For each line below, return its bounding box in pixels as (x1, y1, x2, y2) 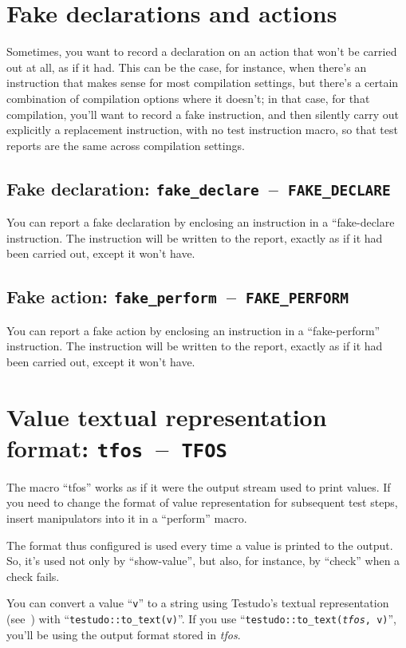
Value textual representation (6, 400, 327, 433)
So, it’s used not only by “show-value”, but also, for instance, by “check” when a (6, 552, 400, 569)
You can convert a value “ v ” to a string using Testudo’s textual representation (6, 595, 389, 611)
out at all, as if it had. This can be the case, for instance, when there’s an (6, 58, 367, 75)
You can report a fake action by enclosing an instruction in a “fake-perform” (6, 322, 380, 338)
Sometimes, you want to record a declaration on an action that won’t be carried (6, 43, 397, 60)
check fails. (6, 567, 60, 584)
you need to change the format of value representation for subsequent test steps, (6, 494, 398, 511)
